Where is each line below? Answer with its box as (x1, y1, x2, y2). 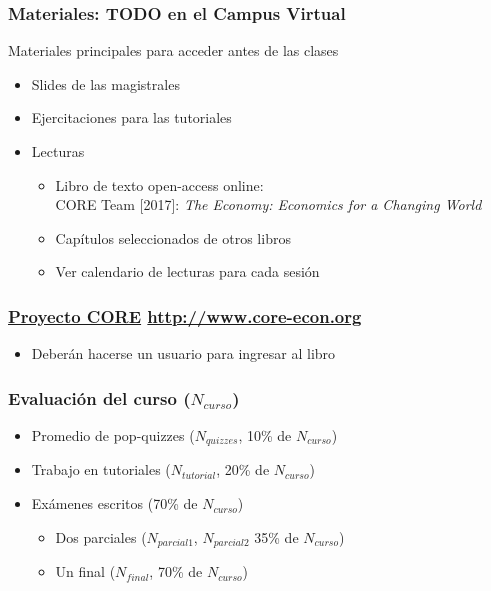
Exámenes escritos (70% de (31, 493, 198, 514)
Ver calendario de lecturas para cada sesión (55, 261, 320, 282)
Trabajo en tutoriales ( (31, 459, 171, 480)
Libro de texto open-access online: (55, 174, 264, 195)
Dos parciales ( (55, 526, 147, 547)
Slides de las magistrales (31, 73, 180, 94)
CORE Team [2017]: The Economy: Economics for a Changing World (55, 194, 482, 215)
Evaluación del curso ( (8, 385, 191, 410)
